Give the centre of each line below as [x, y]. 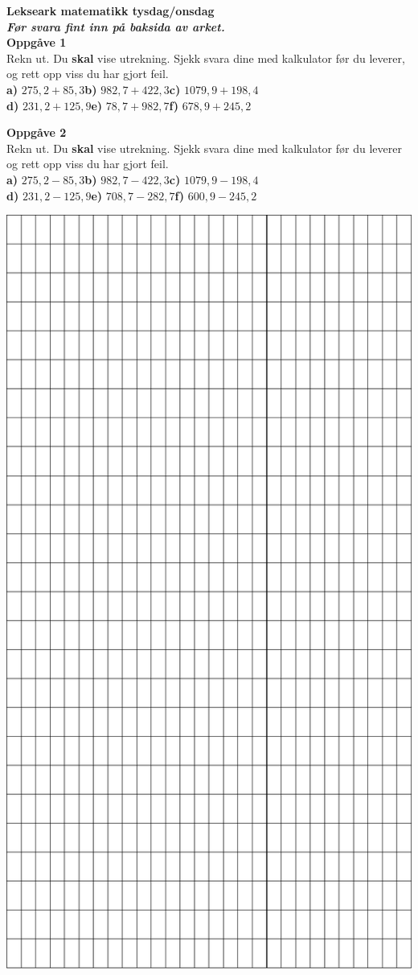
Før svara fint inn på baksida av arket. [116, 26]
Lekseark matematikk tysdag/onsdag [111, 10]
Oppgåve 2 [37, 132]
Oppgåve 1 [37, 42]
